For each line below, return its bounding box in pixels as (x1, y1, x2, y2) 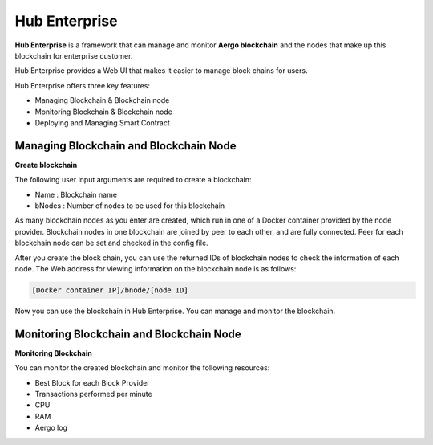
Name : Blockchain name (34, 190, 118, 199)
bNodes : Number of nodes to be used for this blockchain (34, 201, 225, 210)
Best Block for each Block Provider (34, 378, 150, 387)
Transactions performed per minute (34, 389, 152, 398)
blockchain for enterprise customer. (14, 51, 133, 60)
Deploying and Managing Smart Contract (34, 117, 170, 128)
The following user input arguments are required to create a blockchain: (14, 175, 252, 185)
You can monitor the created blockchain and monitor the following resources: (14, 363, 270, 373)
